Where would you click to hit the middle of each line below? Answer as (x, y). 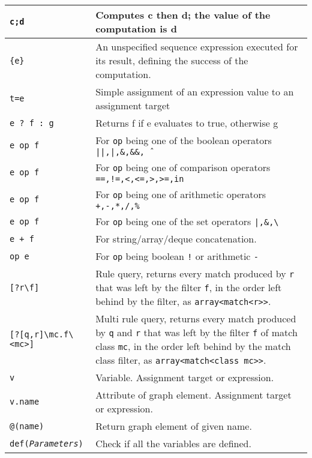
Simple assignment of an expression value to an (195, 92)
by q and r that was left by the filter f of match (196, 332)
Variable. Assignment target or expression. (185, 377)
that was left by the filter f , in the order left (189, 287)
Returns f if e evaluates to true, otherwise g (187, 123)
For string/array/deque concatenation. (176, 239)
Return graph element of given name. (174, 426)
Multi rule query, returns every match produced (196, 318)
